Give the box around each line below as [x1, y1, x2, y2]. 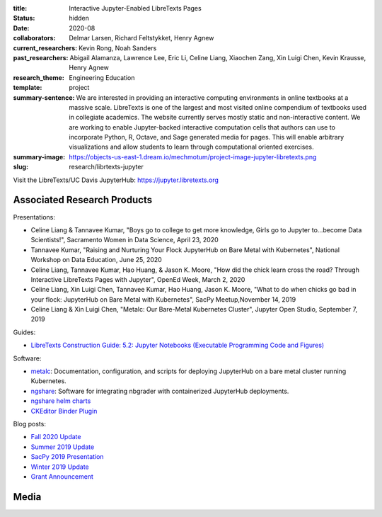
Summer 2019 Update [30, 443, 95, 451]
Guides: [13, 328, 36, 336]
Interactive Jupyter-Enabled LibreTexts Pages [69, 4, 202, 12]
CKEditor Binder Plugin [30, 407, 98, 415]
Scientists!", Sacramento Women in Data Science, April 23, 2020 [30, 236, 219, 244]
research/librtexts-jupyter [69, 163, 144, 171]
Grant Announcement [30, 472, 93, 481]
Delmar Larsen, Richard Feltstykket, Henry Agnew [69, 34, 214, 42]
